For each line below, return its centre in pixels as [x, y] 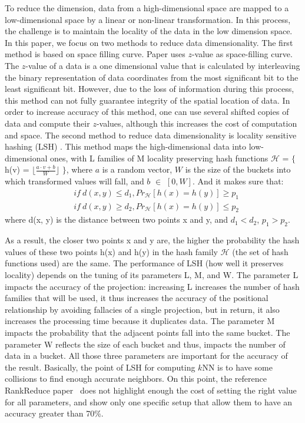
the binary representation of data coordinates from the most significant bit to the [152, 77]
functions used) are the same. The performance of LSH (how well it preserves [144, 263]
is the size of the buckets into [238, 169]
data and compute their [47, 123]
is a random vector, [137, 169]
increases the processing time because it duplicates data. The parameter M [140, 321]
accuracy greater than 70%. [54, 413]
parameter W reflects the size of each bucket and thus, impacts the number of [145, 344]
